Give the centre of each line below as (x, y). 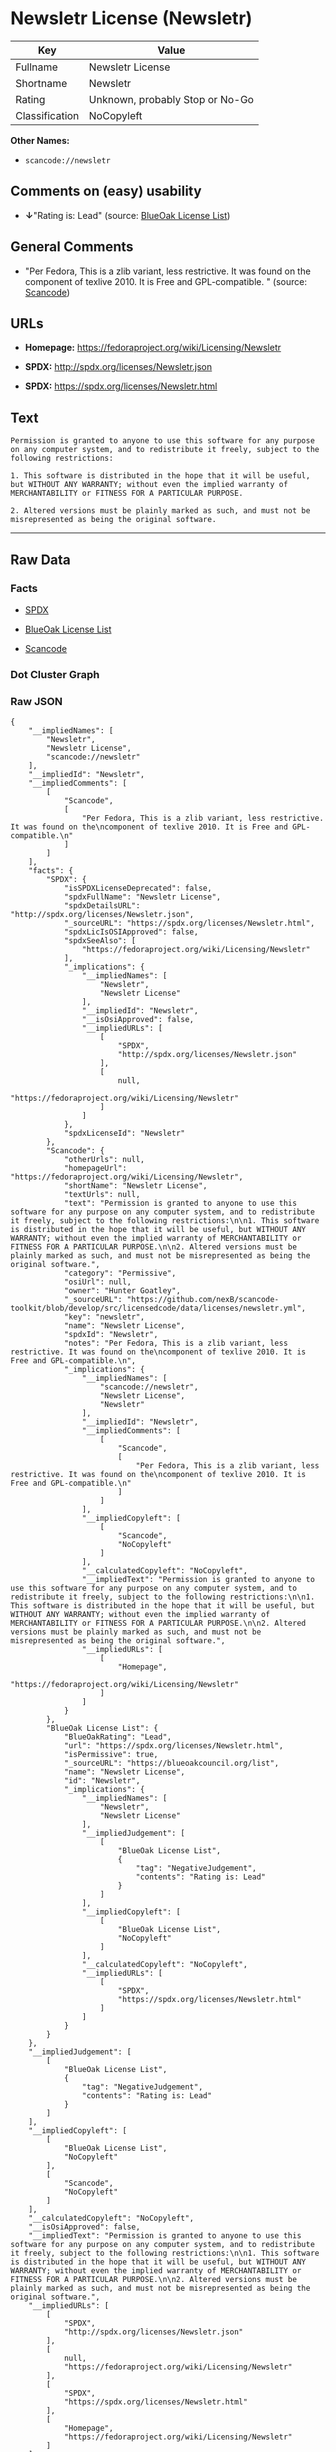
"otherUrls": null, (104, 1160)
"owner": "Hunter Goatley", (122, 1291)
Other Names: (40, 140)
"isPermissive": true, (111, 1755)
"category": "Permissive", (120, 1273)
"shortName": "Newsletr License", (135, 1186)
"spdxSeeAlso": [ (100, 941)
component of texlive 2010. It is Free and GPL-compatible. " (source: (166, 281)
